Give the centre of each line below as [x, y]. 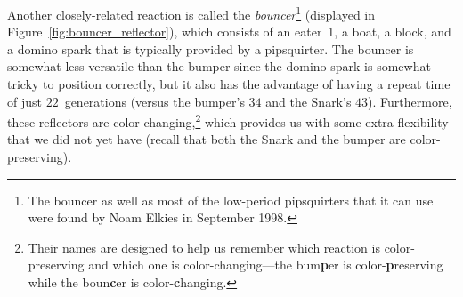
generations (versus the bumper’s [154, 101]
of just [24, 101]
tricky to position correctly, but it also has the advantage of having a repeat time [229, 84]
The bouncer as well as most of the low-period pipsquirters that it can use [231, 200]
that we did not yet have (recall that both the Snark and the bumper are [207, 139]
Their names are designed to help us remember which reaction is [204, 247]
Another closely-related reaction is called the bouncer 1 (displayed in [191, 13]
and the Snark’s [309, 101]
